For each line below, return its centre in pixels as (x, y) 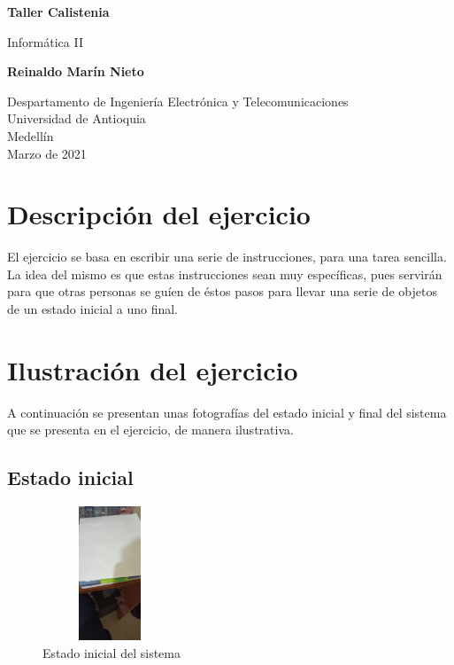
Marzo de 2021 (47, 153)
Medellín (31, 135)
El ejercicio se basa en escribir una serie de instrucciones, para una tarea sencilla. (227, 257)
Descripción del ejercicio (159, 214)
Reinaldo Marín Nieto (76, 71)
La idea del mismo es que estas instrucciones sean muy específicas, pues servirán (225, 274)
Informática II (45, 41)
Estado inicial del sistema (112, 652)
